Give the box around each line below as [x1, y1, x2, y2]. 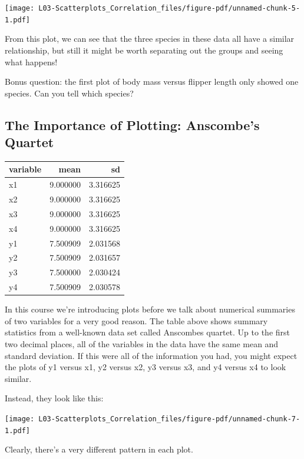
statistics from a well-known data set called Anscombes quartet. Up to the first [5, 326, 290, 338]
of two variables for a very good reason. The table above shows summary [5, 314, 268, 327]
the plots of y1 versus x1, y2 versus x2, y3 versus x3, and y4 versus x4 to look [5, 361, 286, 373]
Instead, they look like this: [5, 392, 104, 404]
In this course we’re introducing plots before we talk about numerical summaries [5, 303, 295, 315]
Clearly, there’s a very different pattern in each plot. [5, 443, 193, 455]
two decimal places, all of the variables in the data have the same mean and [5, 338, 279, 350]
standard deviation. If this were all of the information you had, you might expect [5, 349, 298, 361]
